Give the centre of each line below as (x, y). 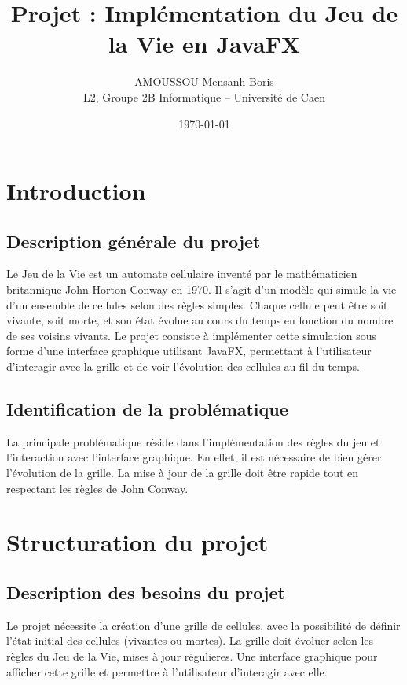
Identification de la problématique (147, 409)
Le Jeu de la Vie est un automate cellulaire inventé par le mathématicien (182, 274)
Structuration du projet (137, 542)
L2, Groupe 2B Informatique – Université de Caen (204, 96)
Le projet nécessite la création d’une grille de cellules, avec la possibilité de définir (203, 625)
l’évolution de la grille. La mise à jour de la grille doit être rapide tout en (183, 473)
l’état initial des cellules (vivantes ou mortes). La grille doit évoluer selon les (190, 641)
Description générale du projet (134, 241)
